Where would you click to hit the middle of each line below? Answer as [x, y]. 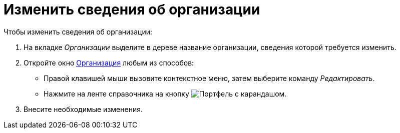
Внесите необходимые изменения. [83, 109]
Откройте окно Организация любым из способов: [109, 62]
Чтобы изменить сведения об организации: [78, 31]
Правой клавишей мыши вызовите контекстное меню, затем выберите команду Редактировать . [209, 78]
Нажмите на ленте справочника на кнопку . [165, 93]
